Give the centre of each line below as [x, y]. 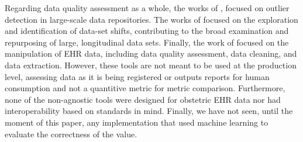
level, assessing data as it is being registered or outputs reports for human [137, 76]
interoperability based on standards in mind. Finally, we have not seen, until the [149, 111]
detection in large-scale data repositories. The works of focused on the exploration [151, 19]
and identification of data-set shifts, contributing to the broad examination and [147, 31]
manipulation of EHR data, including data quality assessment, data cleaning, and [151, 53]
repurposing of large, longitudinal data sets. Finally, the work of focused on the [147, 42]
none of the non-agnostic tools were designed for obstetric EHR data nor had [143, 99]
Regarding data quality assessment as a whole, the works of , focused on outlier [147, 8]
